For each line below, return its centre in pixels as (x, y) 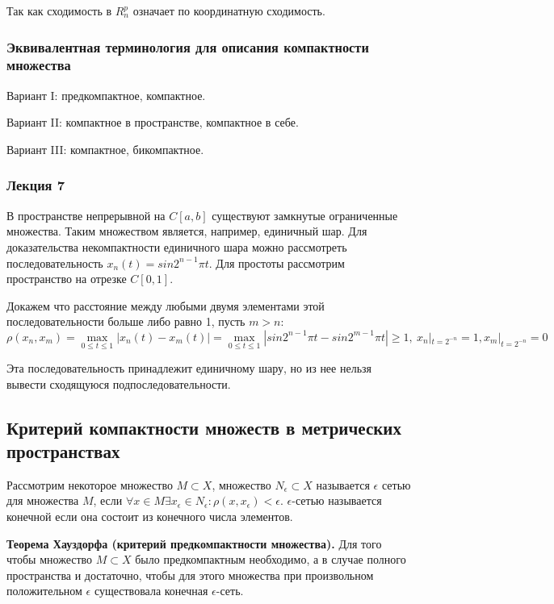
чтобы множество (50, 559)
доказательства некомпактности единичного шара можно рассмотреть (177, 246)
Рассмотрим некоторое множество (90, 484)
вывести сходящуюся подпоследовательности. (119, 383)
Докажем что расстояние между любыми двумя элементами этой (166, 305)
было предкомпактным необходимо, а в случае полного (271, 559)
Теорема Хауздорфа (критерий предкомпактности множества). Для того (194, 543)
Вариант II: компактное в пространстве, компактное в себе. (153, 122)
